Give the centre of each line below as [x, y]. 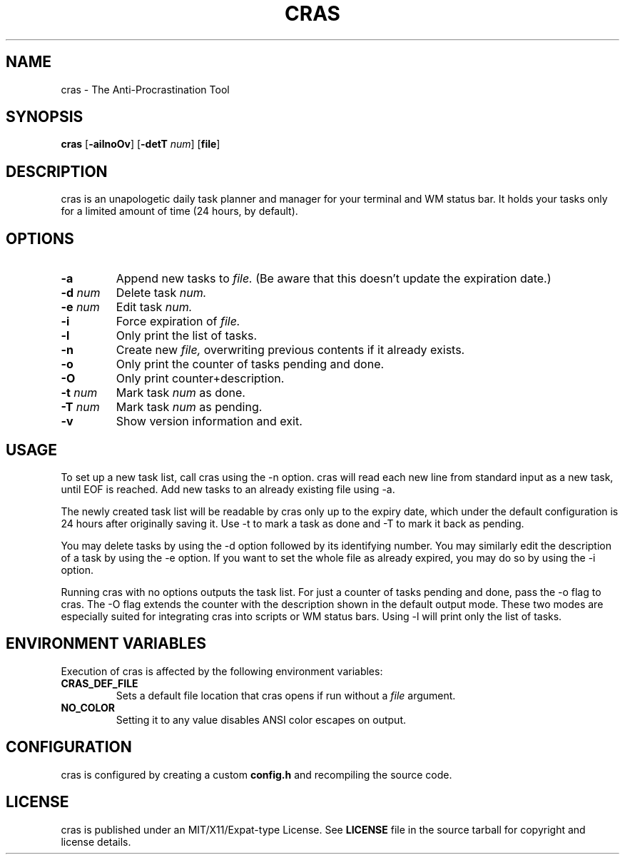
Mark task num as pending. [189, 407]
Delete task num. [161, 293]
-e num [80, 307]
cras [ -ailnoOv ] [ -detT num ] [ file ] [141, 144]
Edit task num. [154, 307]
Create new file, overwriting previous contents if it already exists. [290, 350]
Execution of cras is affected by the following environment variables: [222, 671]
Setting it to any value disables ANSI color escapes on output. [261, 719]
